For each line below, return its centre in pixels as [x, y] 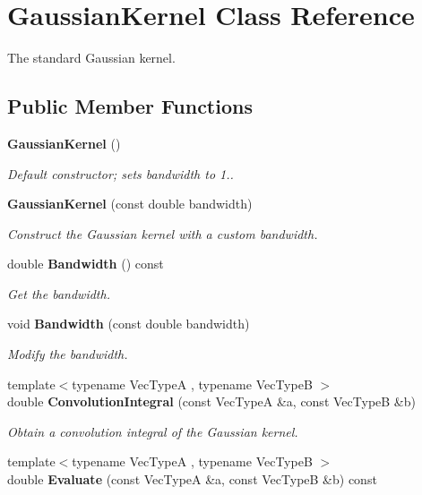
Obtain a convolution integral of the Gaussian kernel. [153, 431]
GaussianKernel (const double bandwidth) [130, 204]
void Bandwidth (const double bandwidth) [129, 324]
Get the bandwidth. [59, 293]
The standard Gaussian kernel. [91, 58]
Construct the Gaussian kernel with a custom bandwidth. [163, 233]
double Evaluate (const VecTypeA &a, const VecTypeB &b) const [192, 479]
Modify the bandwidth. [68, 354]
